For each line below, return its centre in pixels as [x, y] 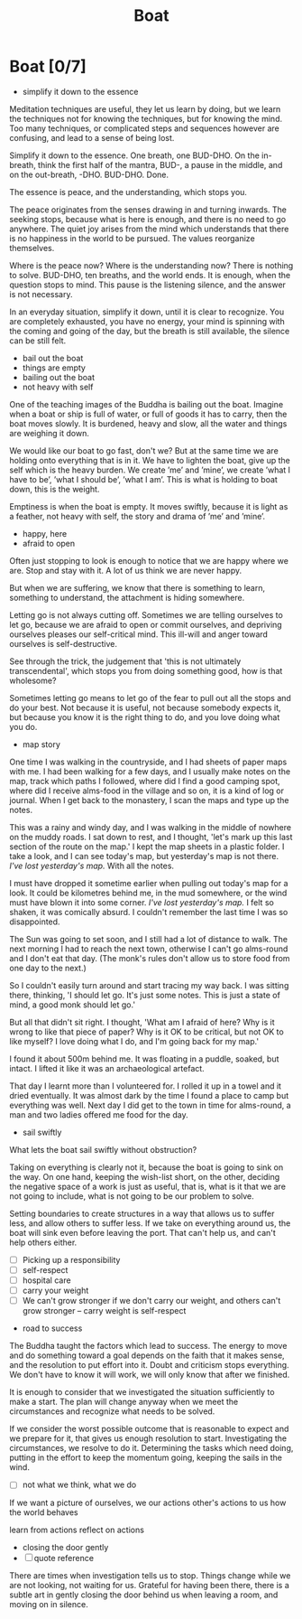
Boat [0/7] [48, 66]
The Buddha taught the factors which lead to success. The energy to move [148, 1346]
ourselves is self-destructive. [63, 643]
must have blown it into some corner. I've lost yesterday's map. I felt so [142, 902]
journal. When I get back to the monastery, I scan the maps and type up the [149, 800]
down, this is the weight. [55, 489]
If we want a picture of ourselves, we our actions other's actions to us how [148, 1503]
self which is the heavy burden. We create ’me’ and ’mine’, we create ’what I [150, 470]
